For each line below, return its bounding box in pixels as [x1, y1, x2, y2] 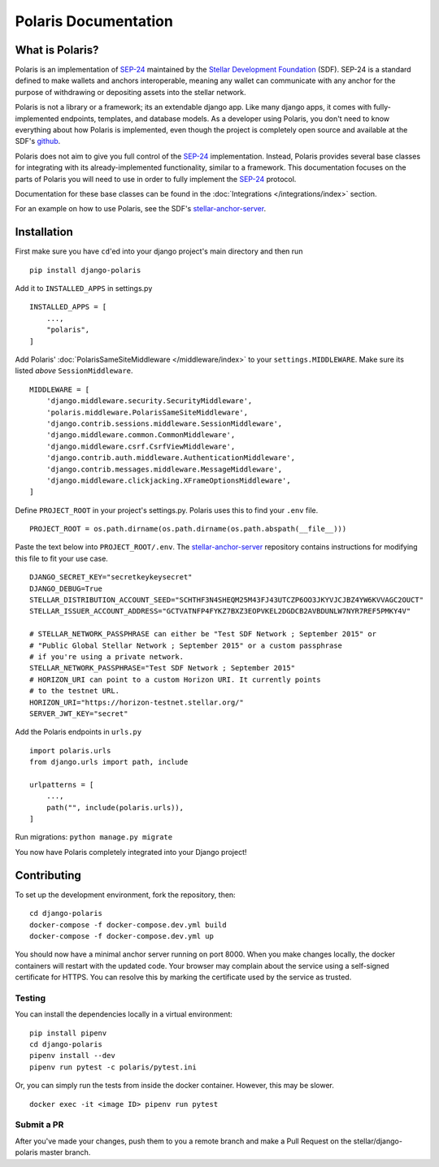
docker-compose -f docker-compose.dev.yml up [29, 931, 215, 940]
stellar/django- [353, 1136, 402, 1146]
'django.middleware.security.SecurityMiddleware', [46, 397, 253, 406]
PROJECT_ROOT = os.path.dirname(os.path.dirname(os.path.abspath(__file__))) [29, 524, 347, 534]
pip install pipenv [29, 1028, 107, 1038]
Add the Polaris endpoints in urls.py [15, 727, 142, 737]
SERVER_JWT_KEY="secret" [29, 709, 128, 718]
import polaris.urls [29, 746, 111, 755]
